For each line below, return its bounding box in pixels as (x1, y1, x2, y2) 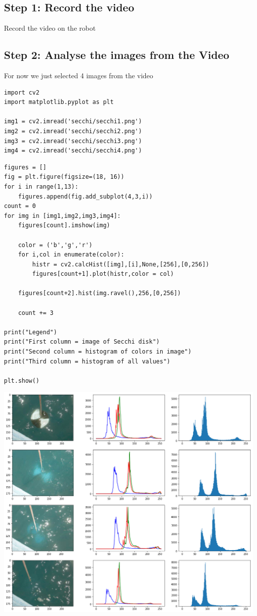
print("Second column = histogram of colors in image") (4, 348, 192, 356)
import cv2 (4, 89, 40, 96)
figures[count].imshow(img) (18, 222, 110, 229)
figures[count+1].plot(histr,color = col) (32, 270, 174, 278)
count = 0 (4, 203, 36, 210)
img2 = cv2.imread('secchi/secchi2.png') (4, 127, 142, 135)
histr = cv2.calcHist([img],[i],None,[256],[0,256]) (32, 260, 210, 268)
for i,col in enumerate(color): (18, 251, 125, 258)
